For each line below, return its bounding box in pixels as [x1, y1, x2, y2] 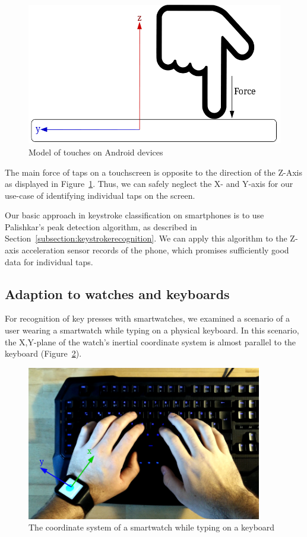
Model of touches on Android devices [29, 145, 163, 158]
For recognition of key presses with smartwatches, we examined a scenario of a [5, 312, 290, 325]
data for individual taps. [5, 255, 93, 268]
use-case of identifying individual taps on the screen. [5, 189, 195, 201]
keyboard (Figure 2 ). [5, 347, 82, 360]
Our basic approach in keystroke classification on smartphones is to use [5, 209, 264, 221]
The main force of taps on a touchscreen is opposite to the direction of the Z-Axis [5, 166, 302, 178]
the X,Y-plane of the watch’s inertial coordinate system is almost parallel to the [5, 335, 296, 348]
